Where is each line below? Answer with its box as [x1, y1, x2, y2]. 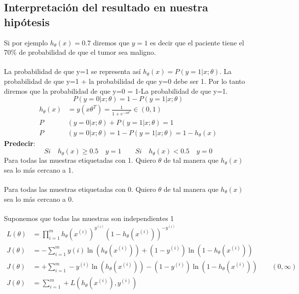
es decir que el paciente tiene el [150, 37, 244, 47]
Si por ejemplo [4, 37, 48, 47]
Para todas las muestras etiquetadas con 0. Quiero [4, 184, 156, 194]
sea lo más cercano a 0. [4, 193, 74, 204]
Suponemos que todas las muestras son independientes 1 [4, 213, 174, 223]
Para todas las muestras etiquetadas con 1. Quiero [4, 155, 156, 165]
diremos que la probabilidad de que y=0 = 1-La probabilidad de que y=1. [4, 85, 228, 96]
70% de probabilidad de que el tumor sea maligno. [4, 47, 156, 57]
